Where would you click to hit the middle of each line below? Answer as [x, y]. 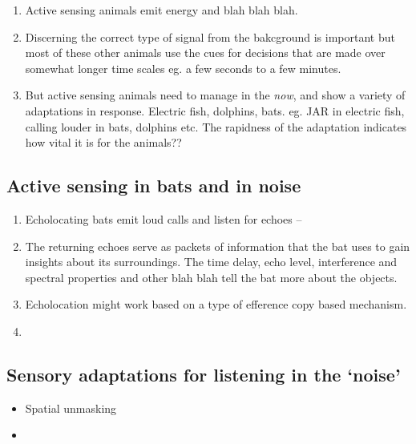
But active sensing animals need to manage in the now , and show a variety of [215, 95]
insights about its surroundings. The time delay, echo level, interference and [211, 262]
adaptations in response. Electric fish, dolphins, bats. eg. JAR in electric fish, [215, 110]
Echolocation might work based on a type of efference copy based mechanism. [216, 304]
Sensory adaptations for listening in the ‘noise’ [204, 374]
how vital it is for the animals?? [103, 142]
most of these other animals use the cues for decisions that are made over [205, 52]
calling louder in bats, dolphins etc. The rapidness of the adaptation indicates [216, 126]
